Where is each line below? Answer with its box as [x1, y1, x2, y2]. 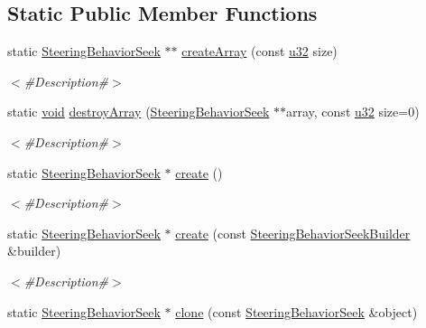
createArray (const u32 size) [181, 42, 338, 61]
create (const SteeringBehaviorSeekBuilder [175, 223, 411, 242]
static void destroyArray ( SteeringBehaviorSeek [7, 102, 270, 121]
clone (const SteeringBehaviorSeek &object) [175, 302, 418, 321]
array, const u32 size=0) [286, 102, 420, 121]
